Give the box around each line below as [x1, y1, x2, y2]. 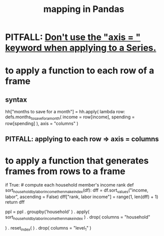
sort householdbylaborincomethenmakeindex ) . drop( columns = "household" [5, 214, 151, 221]
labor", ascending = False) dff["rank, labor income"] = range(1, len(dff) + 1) [5, 194, 159, 200]
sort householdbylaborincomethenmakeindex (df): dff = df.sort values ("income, [5, 187, 149, 195]
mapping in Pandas [43, 3, 125, 15]
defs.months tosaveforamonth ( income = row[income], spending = [5, 114, 135, 121]
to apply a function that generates [5, 155, 149, 166]
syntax [5, 95, 27, 104]
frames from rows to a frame [5, 166, 126, 177]
